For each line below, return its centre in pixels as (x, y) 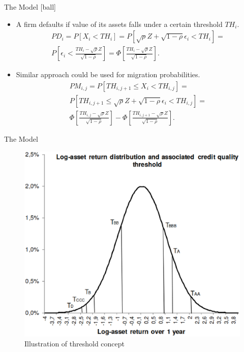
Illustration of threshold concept (75, 343)
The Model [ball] (30, 7)
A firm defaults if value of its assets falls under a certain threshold (119, 24)
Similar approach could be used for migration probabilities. (108, 74)
